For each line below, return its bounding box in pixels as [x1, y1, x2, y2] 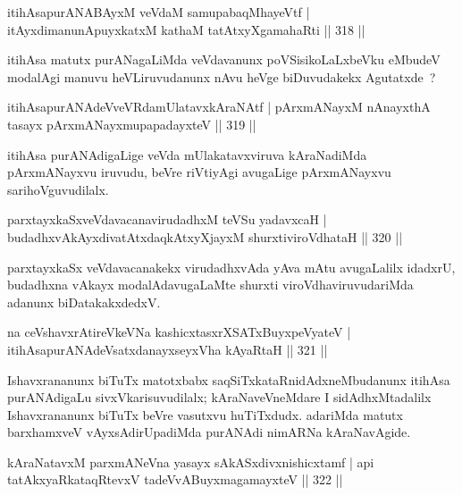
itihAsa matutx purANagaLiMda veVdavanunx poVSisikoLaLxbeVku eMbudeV [7, 50, 441, 69]
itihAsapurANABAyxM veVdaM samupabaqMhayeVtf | [7, 3, 310, 21]
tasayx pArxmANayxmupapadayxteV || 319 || [7, 114, 256, 133]
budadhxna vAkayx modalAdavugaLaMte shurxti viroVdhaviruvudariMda [7, 275, 414, 294]
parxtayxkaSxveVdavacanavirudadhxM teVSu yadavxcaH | [7, 210, 327, 229]
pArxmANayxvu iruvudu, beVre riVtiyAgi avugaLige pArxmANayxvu [7, 163, 391, 181]
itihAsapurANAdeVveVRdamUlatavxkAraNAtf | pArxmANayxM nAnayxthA [7, 97, 431, 116]
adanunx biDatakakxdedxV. [7, 292, 161, 311]
